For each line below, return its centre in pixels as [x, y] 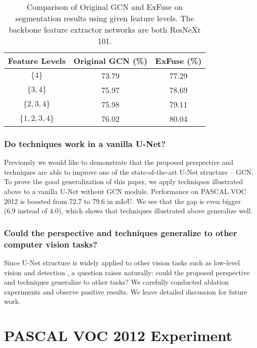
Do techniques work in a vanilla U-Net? [85, 143]
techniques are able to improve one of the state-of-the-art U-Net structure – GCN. [129, 172]
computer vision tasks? [51, 244]
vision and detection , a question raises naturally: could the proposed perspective [127, 272]
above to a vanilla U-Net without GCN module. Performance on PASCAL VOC [125, 191]
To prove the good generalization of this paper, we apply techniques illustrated [124, 181]
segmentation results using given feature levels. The [105, 18]
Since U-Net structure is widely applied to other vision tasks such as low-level [122, 262]
